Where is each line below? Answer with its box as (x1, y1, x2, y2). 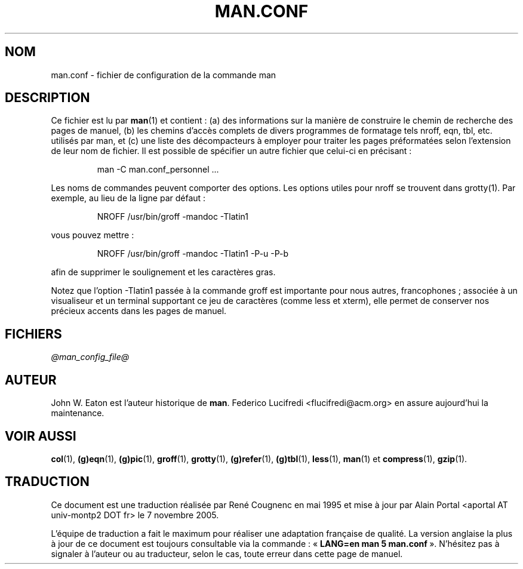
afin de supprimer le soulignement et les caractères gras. (51, 267, 276, 278)
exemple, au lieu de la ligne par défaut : (51, 193, 206, 204)
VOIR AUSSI (5, 428, 76, 444)
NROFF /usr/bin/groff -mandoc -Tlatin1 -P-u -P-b (97, 248, 289, 259)
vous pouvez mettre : (51, 230, 134, 241)
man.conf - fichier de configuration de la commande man (51, 69, 276, 80)
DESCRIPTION (5, 90, 90, 106)
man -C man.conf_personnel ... (97, 164, 219, 175)
